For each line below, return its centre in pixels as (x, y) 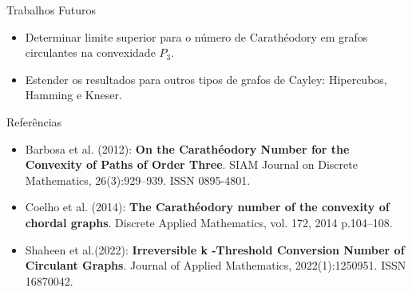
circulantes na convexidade (90, 52)
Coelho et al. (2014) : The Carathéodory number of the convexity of (207, 207)
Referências (34, 121)
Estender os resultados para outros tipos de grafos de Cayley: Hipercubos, (206, 79)
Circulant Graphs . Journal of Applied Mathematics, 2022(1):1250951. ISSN (216, 265)
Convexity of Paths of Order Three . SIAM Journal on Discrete (191, 164)
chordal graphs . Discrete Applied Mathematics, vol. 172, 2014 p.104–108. (209, 222)
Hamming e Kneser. (73, 95)
